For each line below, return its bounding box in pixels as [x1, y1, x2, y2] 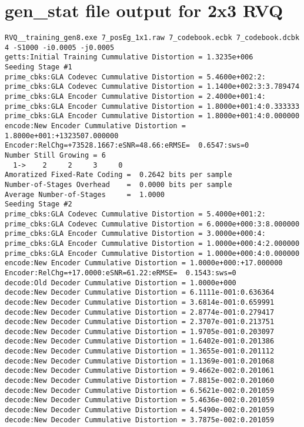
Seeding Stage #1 [5, 63, 72, 72]
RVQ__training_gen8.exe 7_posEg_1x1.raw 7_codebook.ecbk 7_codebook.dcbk [5, 34, 300, 42]
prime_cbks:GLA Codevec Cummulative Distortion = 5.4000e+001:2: [5, 209, 266, 218]
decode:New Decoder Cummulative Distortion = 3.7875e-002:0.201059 [5, 415, 275, 424]
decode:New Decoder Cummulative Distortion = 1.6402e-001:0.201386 [5, 337, 275, 346]
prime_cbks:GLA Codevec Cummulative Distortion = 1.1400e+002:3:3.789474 [5, 82, 300, 91]
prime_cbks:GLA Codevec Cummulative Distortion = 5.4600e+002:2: [5, 72, 266, 81]
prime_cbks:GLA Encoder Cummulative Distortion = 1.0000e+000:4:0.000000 [5, 249, 300, 258]
